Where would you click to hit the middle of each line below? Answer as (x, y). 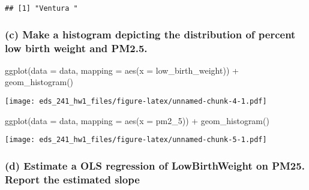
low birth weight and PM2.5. (76, 48)
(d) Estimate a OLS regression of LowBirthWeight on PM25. (155, 165)
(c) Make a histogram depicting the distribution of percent (150, 34)
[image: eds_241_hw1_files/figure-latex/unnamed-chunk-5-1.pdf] (136, 140)
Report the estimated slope (72, 179)
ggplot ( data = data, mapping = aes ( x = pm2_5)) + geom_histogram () (137, 120)
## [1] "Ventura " (41, 8)
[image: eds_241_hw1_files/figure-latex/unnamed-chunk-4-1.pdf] (136, 101)
